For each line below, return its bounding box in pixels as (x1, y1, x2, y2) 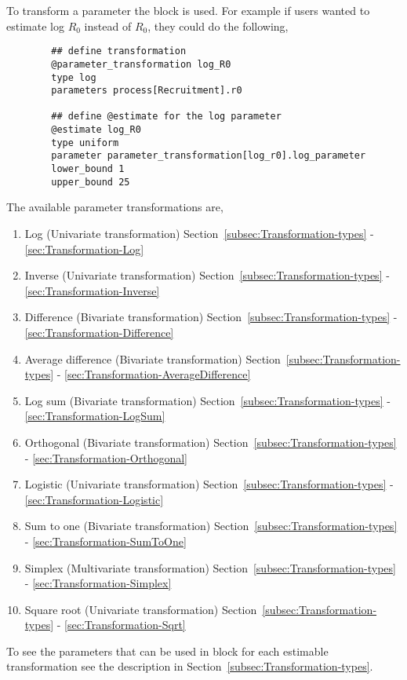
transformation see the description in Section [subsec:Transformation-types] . (6, 658, 373, 675)
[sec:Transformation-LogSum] (24, 408, 165, 424)
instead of (84, 17, 132, 34)
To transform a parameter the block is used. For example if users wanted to (6, 2, 370, 18)
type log (51, 71, 96, 83)
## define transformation (51, 46, 187, 57)
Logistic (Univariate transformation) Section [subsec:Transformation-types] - (24, 476, 394, 492)
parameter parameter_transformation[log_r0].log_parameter (51, 150, 366, 162)
